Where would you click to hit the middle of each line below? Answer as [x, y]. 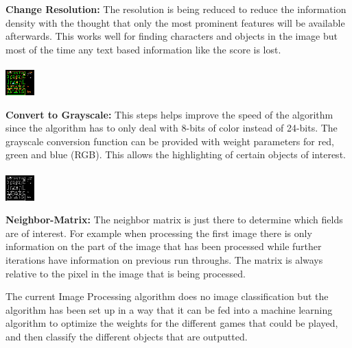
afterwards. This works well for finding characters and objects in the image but [172, 36]
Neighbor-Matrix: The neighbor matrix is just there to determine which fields [174, 220]
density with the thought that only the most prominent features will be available [175, 22]
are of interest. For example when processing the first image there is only [159, 233]
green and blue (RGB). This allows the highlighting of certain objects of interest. [176, 154]
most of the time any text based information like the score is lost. [143, 49]
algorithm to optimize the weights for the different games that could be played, [172, 323]
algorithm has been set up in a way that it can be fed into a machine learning [169, 309]
